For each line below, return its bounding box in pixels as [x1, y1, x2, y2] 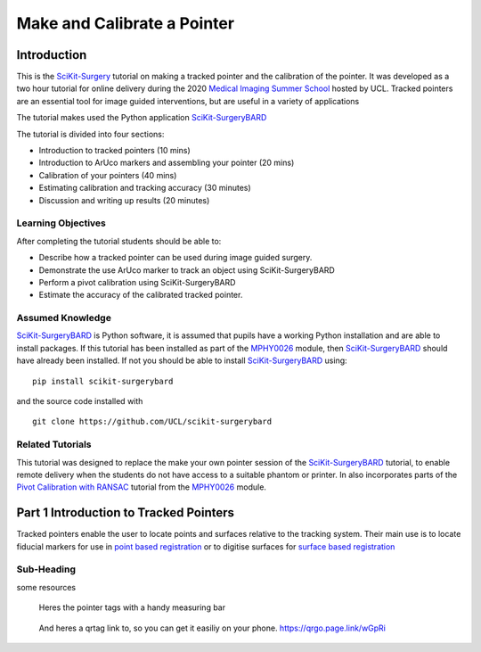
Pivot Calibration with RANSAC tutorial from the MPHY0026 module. [16, 482, 267, 492]
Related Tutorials [16, 438, 93, 450]
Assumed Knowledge [16, 312, 111, 325]
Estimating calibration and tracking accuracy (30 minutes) [38, 183, 251, 194]
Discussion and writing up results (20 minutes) [38, 194, 210, 205]
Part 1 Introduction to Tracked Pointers [16, 505, 235, 521]
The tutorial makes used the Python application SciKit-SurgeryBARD [16, 112, 267, 123]
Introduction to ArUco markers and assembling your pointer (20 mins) [38, 157, 295, 169]
